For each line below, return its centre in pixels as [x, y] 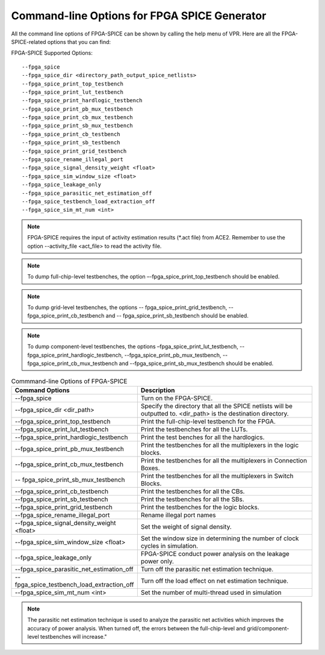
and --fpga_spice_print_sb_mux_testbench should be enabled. [196, 363]
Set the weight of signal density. [186, 526]
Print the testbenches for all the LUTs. [194, 429]
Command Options [42, 390]
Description [158, 390]
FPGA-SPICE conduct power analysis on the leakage [215, 553]
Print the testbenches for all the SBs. [193, 499]
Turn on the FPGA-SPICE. [177, 398]
